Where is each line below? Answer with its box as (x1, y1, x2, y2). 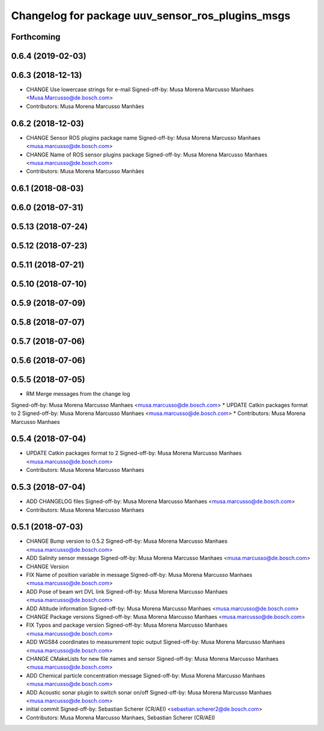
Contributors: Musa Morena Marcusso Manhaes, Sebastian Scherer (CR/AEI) (26, 714, 215, 721)
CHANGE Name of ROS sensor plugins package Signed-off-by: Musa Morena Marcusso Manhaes (26, 151, 268, 158)
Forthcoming (11, 32, 61, 42)
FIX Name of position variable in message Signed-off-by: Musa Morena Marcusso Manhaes (26, 571, 253, 579)
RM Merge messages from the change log (26, 390, 130, 398)
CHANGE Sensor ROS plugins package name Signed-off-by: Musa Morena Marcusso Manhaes (26, 134, 261, 141)
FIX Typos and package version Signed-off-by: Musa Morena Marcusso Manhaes (26, 621, 228, 629)
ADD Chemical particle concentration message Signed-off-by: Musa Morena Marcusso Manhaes (26, 672, 265, 679)
